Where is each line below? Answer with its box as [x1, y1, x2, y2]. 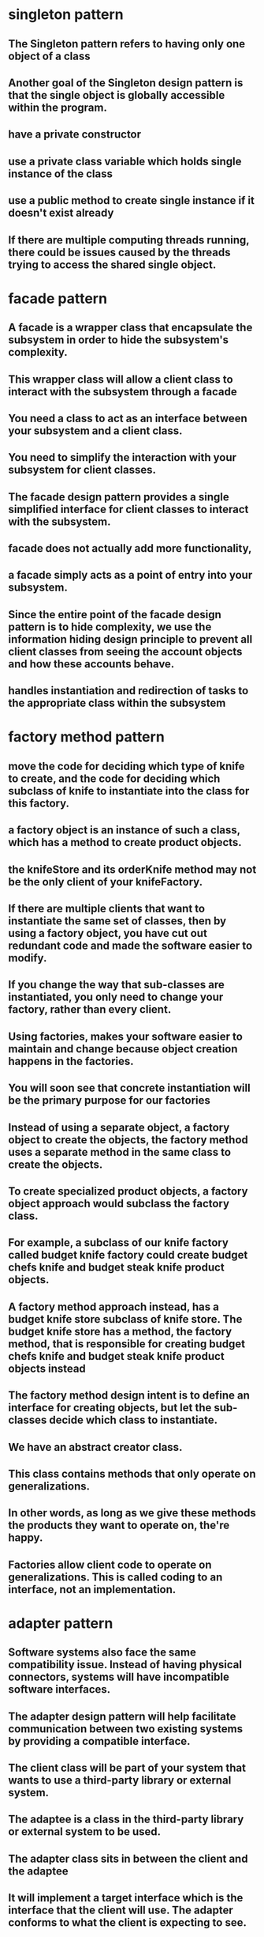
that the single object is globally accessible [8, 89, 225, 102]
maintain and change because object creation [8, 1042, 238, 1055]
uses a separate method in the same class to [8, 1145, 231, 1159]
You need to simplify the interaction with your [8, 451, 237, 464]
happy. [8, 1531, 43, 1545]
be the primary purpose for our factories [8, 1093, 211, 1108]
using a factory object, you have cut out [8, 927, 207, 940]
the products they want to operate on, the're [8, 1519, 230, 1532]
